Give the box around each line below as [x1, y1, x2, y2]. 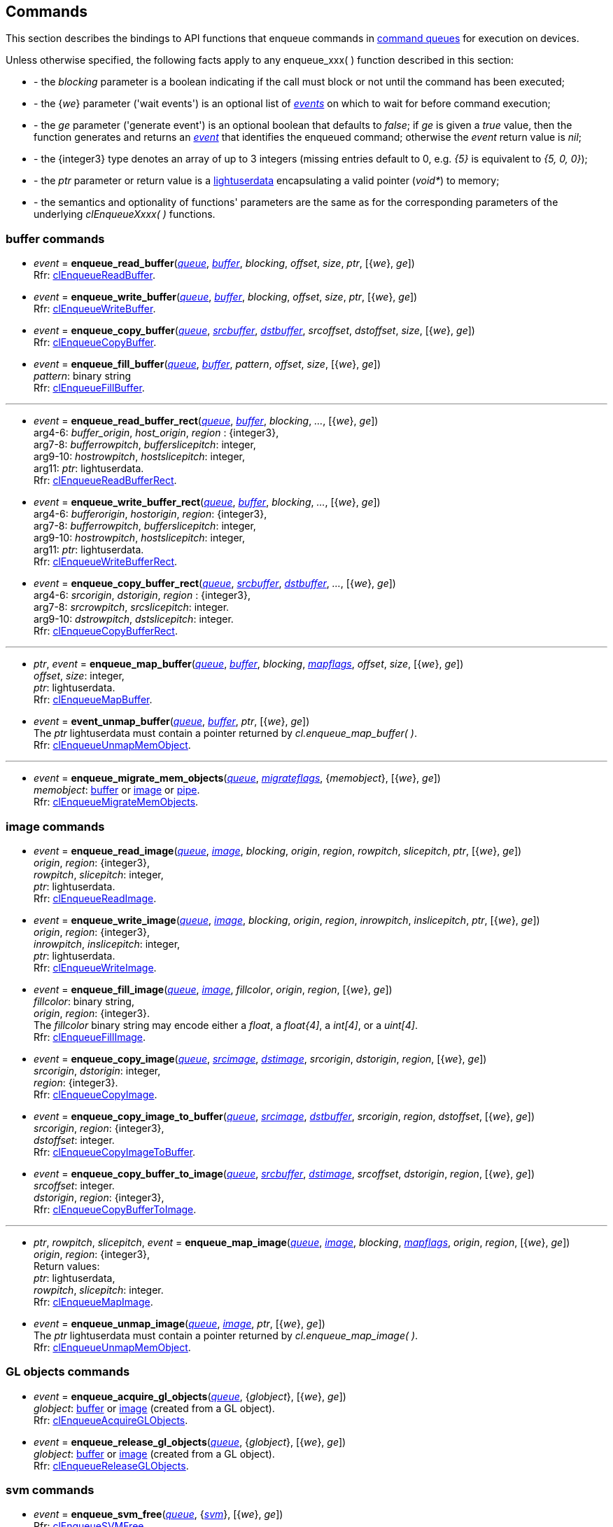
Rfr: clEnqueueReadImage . [34, 892, 157, 904]
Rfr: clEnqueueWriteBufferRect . [34, 555, 178, 568]
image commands [6, 819, 105, 834]
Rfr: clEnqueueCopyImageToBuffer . [34, 1145, 196, 1158]
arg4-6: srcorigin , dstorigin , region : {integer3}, [34, 589, 251, 602]
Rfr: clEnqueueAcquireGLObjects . [34, 1414, 188, 1426]
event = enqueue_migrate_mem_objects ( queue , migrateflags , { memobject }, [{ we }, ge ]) [34, 772, 441, 785]
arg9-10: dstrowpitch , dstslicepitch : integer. [34, 613, 234, 626]
